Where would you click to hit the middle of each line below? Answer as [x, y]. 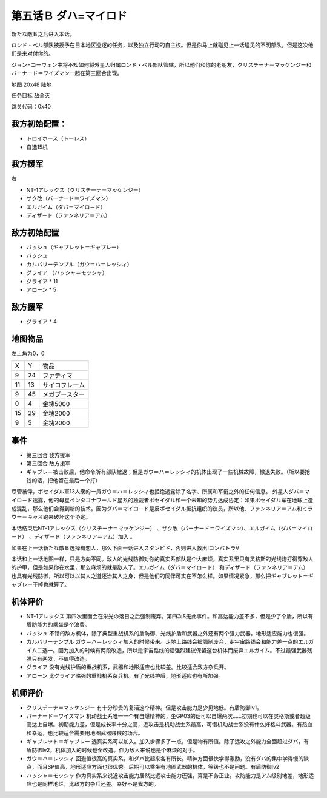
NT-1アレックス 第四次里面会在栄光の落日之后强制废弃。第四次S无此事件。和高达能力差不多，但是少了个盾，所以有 [170, 616]
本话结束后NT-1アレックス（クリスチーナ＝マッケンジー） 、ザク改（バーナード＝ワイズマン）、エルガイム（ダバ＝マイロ [162, 528]
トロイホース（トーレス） [58, 138]
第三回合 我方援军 [48, 455]
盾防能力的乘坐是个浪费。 [58, 624]
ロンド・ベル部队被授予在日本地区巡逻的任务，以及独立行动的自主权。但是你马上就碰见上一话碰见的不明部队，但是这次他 [162, 45]
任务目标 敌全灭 [31, 95]
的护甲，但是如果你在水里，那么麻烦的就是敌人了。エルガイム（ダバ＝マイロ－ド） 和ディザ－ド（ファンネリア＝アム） [160, 567]
